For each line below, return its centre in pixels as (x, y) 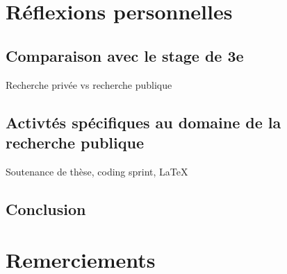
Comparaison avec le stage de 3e (125, 55)
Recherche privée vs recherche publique (89, 84)
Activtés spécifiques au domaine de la (143, 122)
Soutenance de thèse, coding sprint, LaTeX (97, 171)
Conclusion (46, 208)
